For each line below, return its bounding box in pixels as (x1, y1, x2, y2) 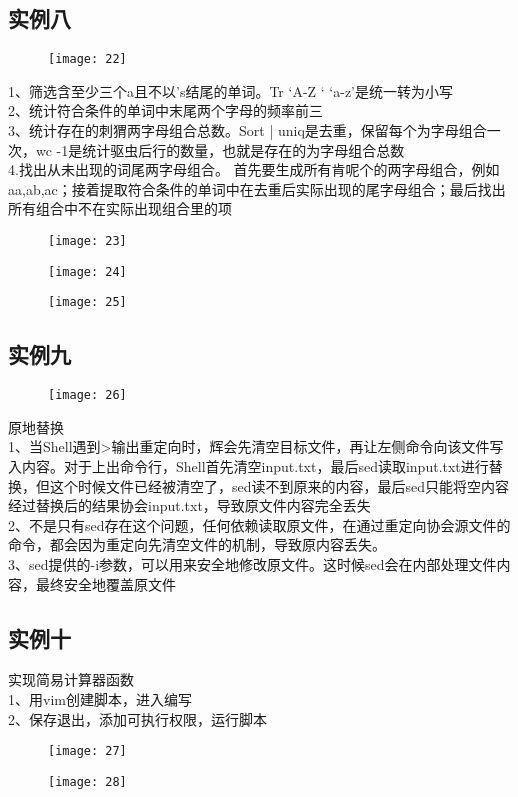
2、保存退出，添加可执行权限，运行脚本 (8, 708, 267, 729)
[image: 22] (48, 52, 127, 67)
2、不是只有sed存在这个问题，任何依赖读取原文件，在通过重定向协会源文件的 (8, 514, 511, 535)
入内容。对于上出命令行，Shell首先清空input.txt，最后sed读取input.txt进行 (8, 456, 489, 477)
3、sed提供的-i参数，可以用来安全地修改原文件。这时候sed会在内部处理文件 (8, 554, 497, 574)
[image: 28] (48, 774, 127, 789)
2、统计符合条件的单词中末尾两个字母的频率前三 (8, 100, 323, 121)
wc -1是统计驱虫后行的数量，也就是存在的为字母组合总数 (35, 139, 405, 160)
